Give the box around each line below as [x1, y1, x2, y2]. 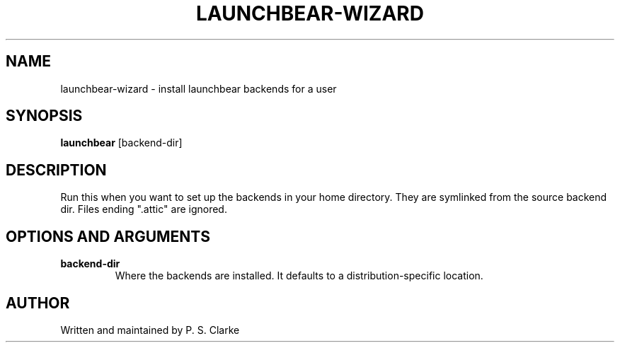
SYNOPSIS [6, 107, 83, 125]
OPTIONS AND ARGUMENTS [6, 227, 211, 245]
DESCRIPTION [6, 161, 107, 179]
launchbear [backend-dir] [60, 137, 183, 149]
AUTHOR [6, 294, 70, 312]
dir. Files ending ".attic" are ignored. [60, 203, 227, 216]
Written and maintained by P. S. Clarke [60, 323, 240, 336]
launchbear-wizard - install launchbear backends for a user [60, 82, 337, 95]
